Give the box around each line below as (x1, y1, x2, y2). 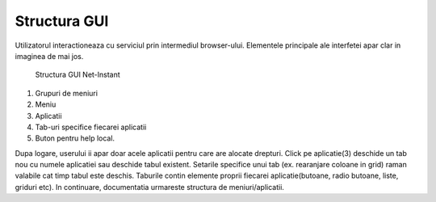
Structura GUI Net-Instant (35, 69, 120, 80)
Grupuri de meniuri (35, 88, 99, 98)
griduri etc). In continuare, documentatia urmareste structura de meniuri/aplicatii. (15, 182, 284, 191)
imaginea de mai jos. (15, 51, 84, 61)
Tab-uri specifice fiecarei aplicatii (35, 122, 147, 132)
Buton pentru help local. (35, 133, 115, 143)
